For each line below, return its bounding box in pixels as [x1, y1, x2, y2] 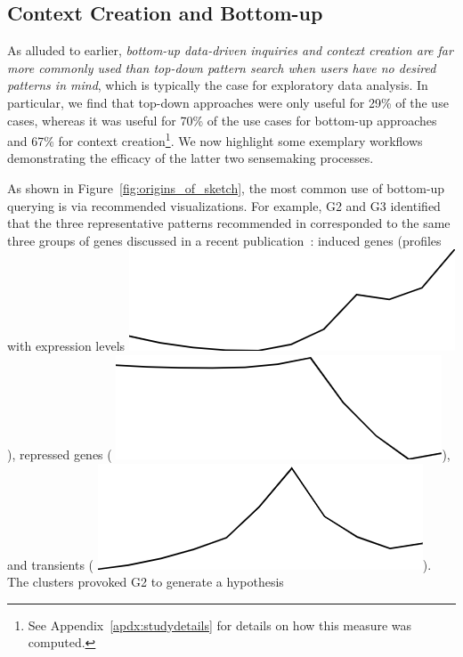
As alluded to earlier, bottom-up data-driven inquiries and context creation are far [7, 41, 453, 60]
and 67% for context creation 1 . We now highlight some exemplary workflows [7, 129, 423, 150]
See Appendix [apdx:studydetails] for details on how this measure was [28, 615, 412, 634]
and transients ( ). [7, 555, 432, 573]
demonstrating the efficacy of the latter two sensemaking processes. [7, 149, 374, 167]
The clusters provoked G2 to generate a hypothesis [7, 572, 284, 591]
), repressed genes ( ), [7, 444, 451, 463]
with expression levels [7, 337, 126, 355]
